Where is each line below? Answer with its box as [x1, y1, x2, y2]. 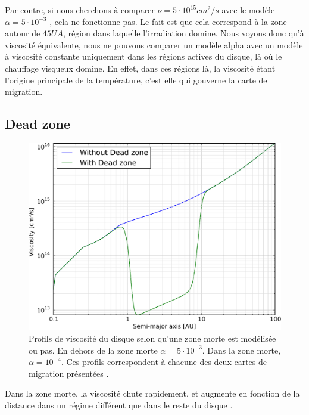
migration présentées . [29, 367, 109, 379]
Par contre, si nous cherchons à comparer [5, 4, 155, 16]
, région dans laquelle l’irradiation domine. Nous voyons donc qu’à [63, 27, 304, 39]
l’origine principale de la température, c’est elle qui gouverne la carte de [5, 73, 267, 86]
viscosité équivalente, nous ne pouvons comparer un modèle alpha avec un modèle [5, 38, 303, 51]
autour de [5, 27, 40, 39]
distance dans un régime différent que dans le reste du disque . [5, 398, 233, 411]
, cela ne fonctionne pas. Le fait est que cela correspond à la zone [49, 15, 287, 27]
